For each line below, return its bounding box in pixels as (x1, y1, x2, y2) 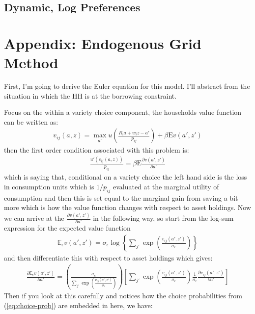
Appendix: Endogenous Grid (4, 33, 201, 53)
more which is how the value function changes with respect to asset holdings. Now (4, 202, 251, 212)
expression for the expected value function (4, 223, 131, 233)
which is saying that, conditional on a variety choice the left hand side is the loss (4, 172, 247, 182)
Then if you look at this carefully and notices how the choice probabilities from (4, 290, 242, 301)
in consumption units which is (4, 181, 94, 191)
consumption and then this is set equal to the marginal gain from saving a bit (4, 192, 238, 203)
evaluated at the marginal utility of (113, 181, 219, 191)
